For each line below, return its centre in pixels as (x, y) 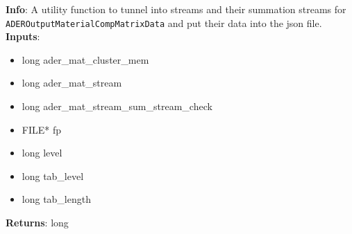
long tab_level (53, 175)
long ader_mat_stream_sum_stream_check (117, 106)
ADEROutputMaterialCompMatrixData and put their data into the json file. (164, 22)
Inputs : (23, 36)
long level (42, 153)
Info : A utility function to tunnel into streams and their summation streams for (176, 9)
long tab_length (56, 199)
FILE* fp (42, 129)
